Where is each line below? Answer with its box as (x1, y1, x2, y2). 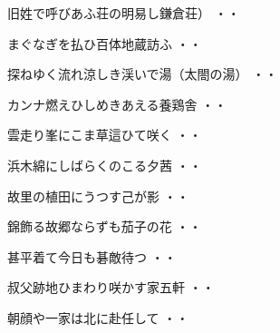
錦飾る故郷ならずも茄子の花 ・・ (7, 217, 202, 236)
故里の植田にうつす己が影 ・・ (7, 186, 189, 205)
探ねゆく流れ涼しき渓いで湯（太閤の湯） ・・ (7, 64, 278, 83)
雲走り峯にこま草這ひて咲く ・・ (7, 125, 202, 144)
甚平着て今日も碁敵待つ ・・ (7, 247, 177, 266)
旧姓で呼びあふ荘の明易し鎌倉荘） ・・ (7, 4, 240, 22)
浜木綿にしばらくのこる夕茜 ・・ (7, 155, 202, 174)
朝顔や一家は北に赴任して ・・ (7, 308, 189, 327)
